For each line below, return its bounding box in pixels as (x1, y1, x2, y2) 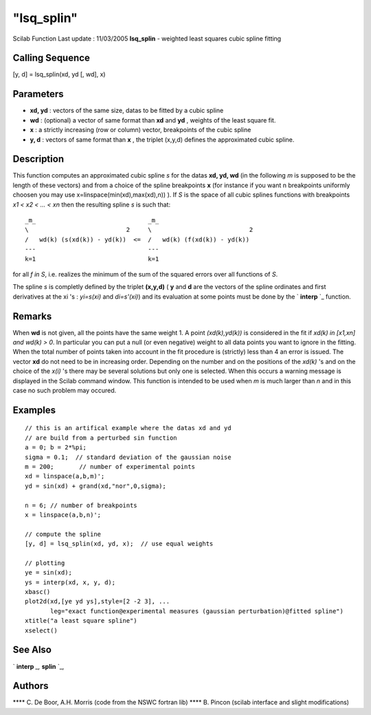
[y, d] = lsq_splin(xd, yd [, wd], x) (12, 70, 106, 78)
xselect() (25, 626, 58, 634)
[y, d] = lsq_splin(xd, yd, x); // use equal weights (25, 540, 214, 548)
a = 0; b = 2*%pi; (25, 444, 87, 451)
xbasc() (25, 588, 51, 596)
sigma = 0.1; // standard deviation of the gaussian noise (25, 453, 232, 461)
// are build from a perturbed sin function (25, 434, 178, 442)
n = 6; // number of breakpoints (25, 501, 137, 509)
